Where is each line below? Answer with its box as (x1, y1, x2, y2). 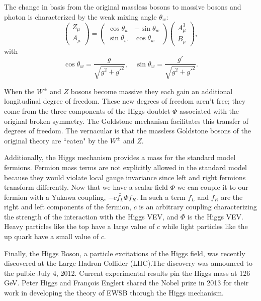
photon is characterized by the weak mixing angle (4, 11, 157, 22)
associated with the (180, 105, 239, 116)
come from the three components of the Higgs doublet (4, 105, 170, 116)
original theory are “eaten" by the (4, 135, 108, 145)
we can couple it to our (177, 182, 248, 192)
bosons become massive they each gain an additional (70, 86, 233, 96)
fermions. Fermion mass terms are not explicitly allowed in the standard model (4, 162, 247, 172)
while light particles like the (162, 221, 248, 232)
